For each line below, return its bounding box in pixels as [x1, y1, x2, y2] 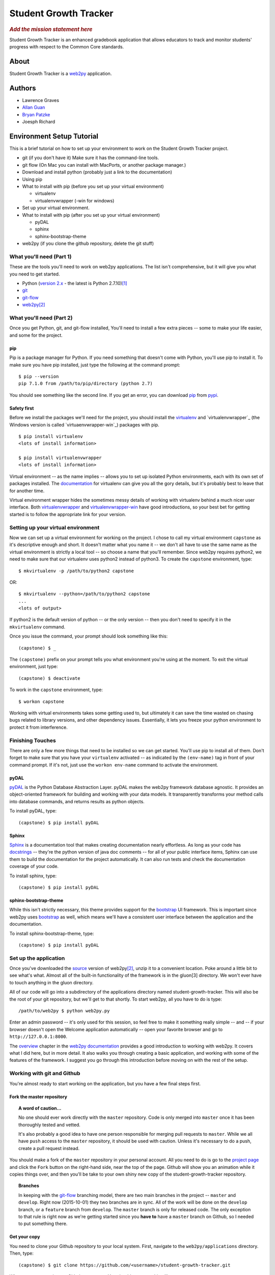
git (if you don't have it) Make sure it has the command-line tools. [22, 155, 159, 161]
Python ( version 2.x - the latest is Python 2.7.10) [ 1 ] [22, 280, 127, 287]
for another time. [9, 488, 45, 494]
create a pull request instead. [18, 1145, 80, 1151]
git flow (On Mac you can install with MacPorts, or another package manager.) [22, 162, 186, 168]
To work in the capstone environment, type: [9, 686, 103, 693]
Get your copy [9, 1234, 40, 1240]
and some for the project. [9, 332, 63, 338]
